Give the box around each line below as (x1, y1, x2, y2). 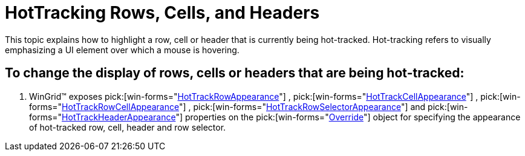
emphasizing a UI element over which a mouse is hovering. (5, 44, 240, 55)
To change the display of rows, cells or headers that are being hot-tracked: (5, 65, 465, 81)
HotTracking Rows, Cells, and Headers (5, 2, 320, 23)
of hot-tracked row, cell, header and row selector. (29, 122, 226, 132)
